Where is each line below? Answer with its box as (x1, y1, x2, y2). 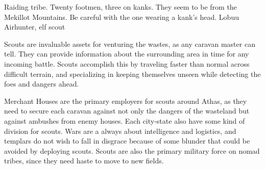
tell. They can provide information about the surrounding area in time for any (4, 48, 249, 59)
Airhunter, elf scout (4, 21, 65, 32)
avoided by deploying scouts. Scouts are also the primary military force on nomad (4, 145, 260, 156)
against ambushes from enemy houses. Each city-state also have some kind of (4, 115, 245, 126)
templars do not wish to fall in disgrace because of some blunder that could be (4, 135, 250, 146)
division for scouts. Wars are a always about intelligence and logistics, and (4, 125, 236, 136)
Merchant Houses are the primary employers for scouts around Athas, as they (4, 95, 247, 106)
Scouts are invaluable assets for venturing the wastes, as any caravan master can (4, 38, 255, 49)
